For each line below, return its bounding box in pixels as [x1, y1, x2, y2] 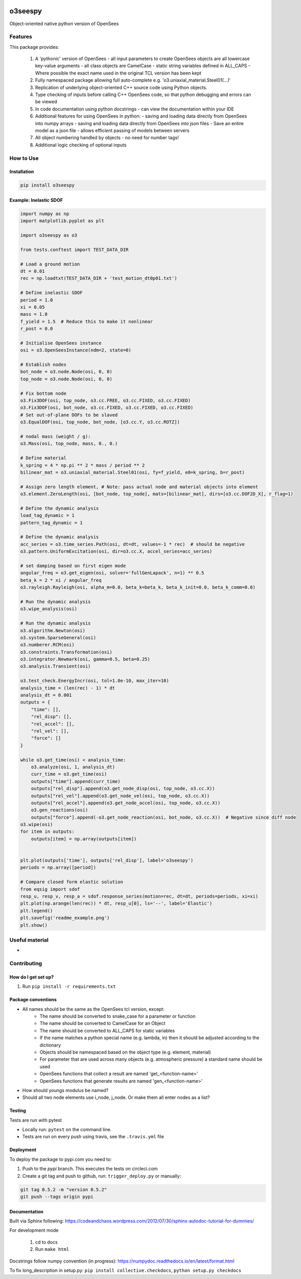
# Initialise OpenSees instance [20, 340, 102, 346]
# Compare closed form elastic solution [20, 879, 123, 885]
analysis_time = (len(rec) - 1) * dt [20, 685, 115, 691]
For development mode [9, 1227, 59, 1233]
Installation [9, 168, 34, 175]
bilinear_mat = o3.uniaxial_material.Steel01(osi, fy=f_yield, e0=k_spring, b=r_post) [20, 469, 245, 475]
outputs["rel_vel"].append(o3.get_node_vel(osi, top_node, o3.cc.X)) [31, 793, 210, 798]
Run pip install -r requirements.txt [22, 983, 116, 989]
